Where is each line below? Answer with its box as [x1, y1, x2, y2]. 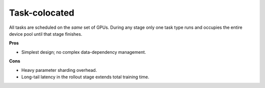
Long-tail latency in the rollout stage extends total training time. [21, 74, 150, 80]
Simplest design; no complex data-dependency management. [21, 49, 146, 55]
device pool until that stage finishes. [9, 31, 82, 37]
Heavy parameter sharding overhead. [21, 67, 97, 73]
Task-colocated [9, 7, 75, 18]
